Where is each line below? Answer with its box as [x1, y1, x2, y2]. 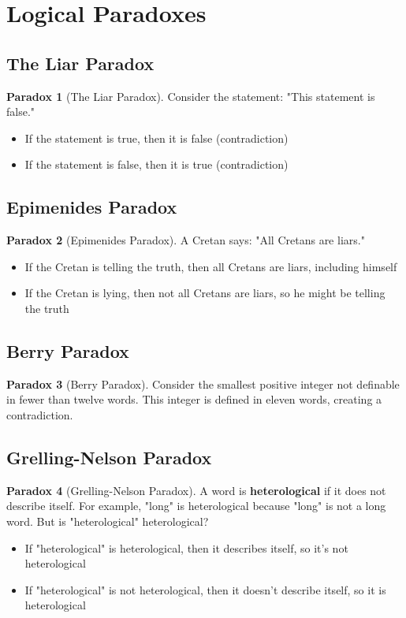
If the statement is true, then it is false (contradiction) [24, 129, 289, 146]
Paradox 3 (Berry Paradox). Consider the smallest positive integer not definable [6, 375, 400, 392]
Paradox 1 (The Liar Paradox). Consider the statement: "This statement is [6, 87, 375, 104]
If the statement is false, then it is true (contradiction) [24, 156, 289, 173]
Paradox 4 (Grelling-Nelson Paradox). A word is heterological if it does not [6, 482, 386, 498]
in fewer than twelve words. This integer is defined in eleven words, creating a [6, 391, 382, 408]
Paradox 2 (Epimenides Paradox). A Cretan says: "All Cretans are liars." [6, 232, 365, 248]
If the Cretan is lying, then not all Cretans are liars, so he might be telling [24, 285, 386, 301]
